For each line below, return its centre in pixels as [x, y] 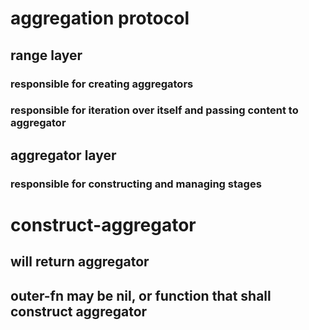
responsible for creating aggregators [102, 84]
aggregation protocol [100, 18]
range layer [46, 55]
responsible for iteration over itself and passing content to [154, 110]
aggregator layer [63, 155]
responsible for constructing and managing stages [136, 184]
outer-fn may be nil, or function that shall [141, 295]
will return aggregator [80, 262]
